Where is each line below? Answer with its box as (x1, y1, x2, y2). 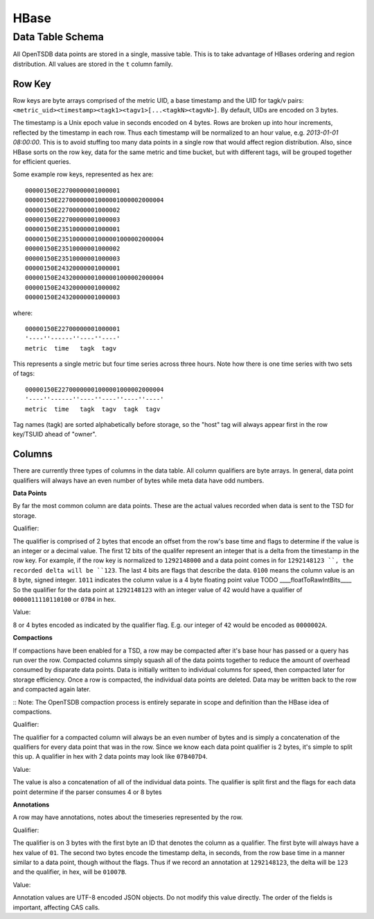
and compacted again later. (12, 685, 91, 693)
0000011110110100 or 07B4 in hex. (12, 596, 116, 603)
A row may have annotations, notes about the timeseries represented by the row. (12, 813, 243, 822)
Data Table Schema (12, 31, 104, 43)
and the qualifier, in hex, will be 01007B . (12, 868, 127, 876)
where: (12, 309, 33, 317)
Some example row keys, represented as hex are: (12, 170, 154, 178)
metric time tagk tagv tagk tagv (25, 405, 161, 413)
